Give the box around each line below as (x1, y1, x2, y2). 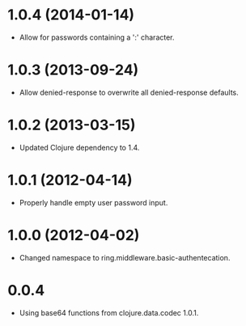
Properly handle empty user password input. (19, 197, 168, 207)
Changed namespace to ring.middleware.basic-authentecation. (19, 252, 231, 262)
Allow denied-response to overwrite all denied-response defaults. (19, 87, 240, 97)
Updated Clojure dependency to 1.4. (19, 142, 140, 152)
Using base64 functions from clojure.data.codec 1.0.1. (19, 307, 199, 317)
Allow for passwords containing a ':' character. (19, 32, 175, 42)
